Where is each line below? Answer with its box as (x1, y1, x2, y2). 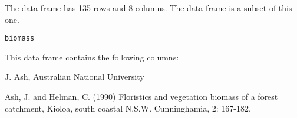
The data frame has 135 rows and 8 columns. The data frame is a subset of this (5, 2, 292, 14)
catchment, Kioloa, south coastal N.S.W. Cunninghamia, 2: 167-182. (5, 102, 251, 114)
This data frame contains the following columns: (5, 50, 179, 63)
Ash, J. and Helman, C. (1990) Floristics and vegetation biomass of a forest (5, 90, 278, 103)
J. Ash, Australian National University (5, 70, 144, 83)
